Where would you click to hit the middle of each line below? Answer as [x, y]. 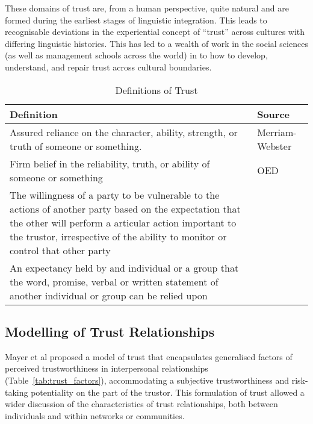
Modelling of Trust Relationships [110, 331]
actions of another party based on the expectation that [125, 208]
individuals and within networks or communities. [95, 415]
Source [274, 114]
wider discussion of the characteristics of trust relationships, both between [141, 404]
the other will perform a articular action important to [123, 222]
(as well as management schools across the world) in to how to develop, [136, 55]
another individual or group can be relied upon [109, 295]
